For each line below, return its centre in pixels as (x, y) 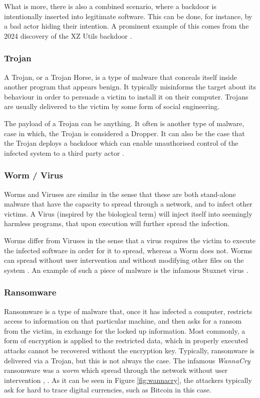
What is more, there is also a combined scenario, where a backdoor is (110, 6)
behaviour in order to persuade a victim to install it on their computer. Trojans (126, 96)
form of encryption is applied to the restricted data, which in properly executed (126, 340)
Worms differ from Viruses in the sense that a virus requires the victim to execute (130, 240)
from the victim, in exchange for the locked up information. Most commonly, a (125, 330)
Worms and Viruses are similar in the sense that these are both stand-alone (120, 194)
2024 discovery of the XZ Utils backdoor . (68, 35)
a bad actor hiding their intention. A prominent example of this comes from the (126, 26)
